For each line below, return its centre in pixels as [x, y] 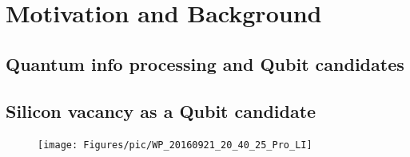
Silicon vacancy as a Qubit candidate [161, 110]
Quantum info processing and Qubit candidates [205, 63]
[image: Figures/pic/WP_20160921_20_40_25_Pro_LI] [175, 145]
